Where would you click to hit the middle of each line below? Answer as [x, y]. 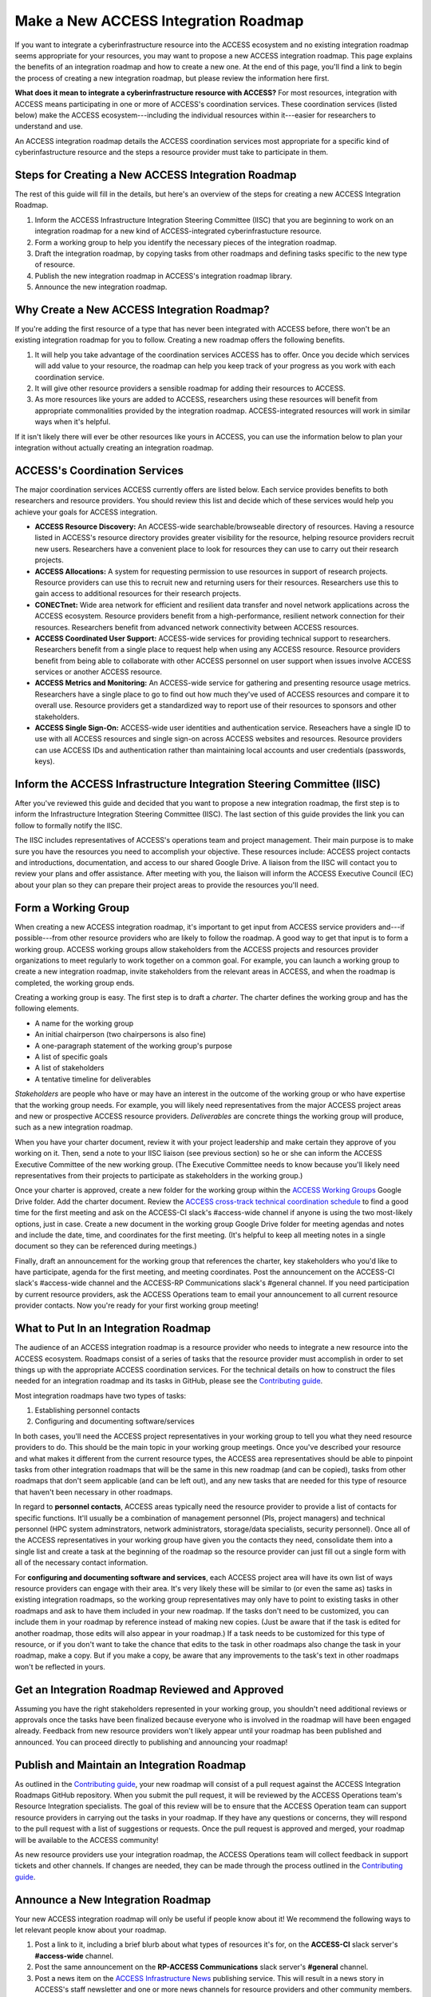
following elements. [47, 1008]
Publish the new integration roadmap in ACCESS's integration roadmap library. [164, 276]
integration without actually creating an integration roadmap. [115, 447]
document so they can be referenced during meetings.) [106, 1246]
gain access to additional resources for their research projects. [138, 594]
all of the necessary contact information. [81, 1562]
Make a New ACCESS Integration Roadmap [159, 21]
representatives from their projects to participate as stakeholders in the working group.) [159, 1175]
